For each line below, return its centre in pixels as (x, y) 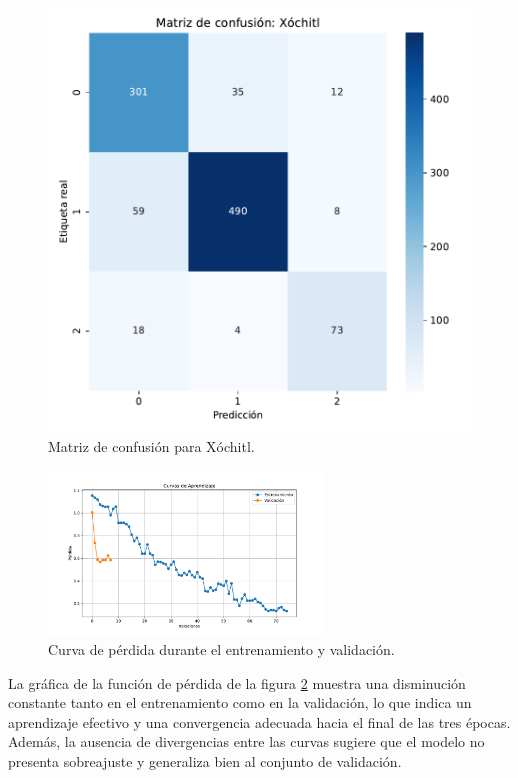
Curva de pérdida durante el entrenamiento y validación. (221, 649)
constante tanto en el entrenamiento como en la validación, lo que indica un (240, 702)
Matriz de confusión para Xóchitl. (151, 445)
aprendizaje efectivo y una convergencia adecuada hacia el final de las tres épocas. (259, 721)
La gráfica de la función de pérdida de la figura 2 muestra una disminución (237, 682)
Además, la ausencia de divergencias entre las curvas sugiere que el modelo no (246, 741)
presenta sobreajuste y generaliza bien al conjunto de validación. (205, 760)
